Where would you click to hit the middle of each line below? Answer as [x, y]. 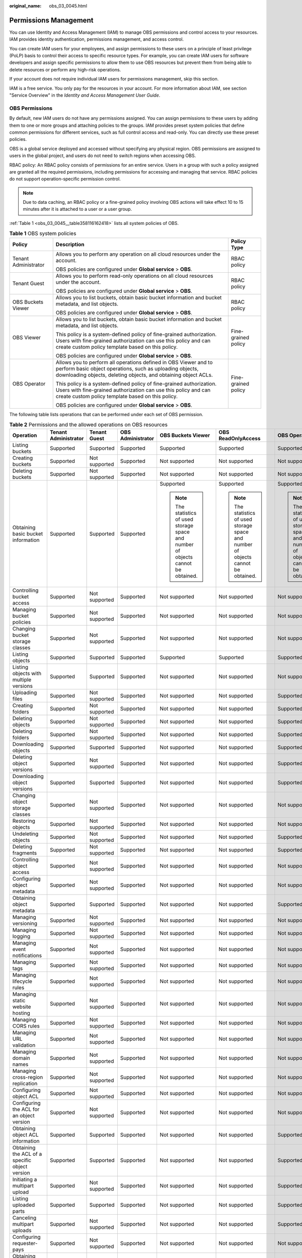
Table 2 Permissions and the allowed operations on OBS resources [89, 425]
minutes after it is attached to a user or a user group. [77, 209]
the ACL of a [27, 1154]
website [22, 1007]
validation [24, 1045]
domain [21, 1058]
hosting [21, 1013]
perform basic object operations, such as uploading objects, [127, 368]
